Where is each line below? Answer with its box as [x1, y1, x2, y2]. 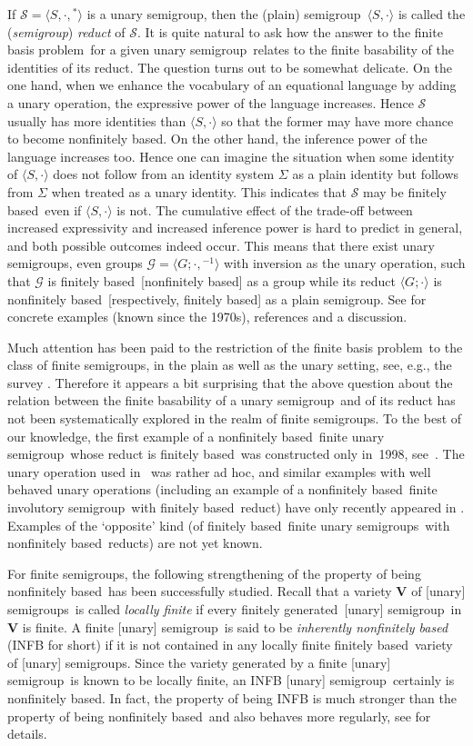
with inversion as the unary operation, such [224, 254, 466, 273]
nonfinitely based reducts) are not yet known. [7, 533, 263, 552]
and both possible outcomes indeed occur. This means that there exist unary [7, 235, 435, 254]
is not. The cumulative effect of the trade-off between [116, 200, 413, 219]
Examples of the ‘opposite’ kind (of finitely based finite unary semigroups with [7, 515, 450, 534]
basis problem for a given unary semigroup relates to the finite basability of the [7, 40, 454, 59]
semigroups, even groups [7, 254, 143, 273]
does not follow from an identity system [53, 164, 275, 184]
